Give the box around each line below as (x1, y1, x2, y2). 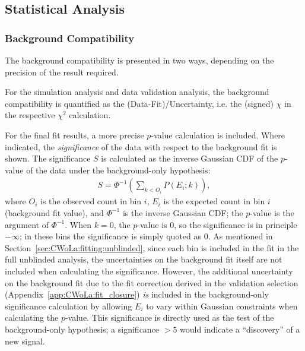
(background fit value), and (5, 206, 104, 219)
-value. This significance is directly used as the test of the (65, 311, 274, 324)
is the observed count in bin (40, 195, 142, 207)
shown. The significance (5, 152, 91, 165)
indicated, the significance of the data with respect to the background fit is (5, 140, 277, 153)
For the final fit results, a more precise (5, 128, 144, 141)
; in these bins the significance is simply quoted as (19, 230, 202, 242)
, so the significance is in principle (174, 218, 297, 230)
